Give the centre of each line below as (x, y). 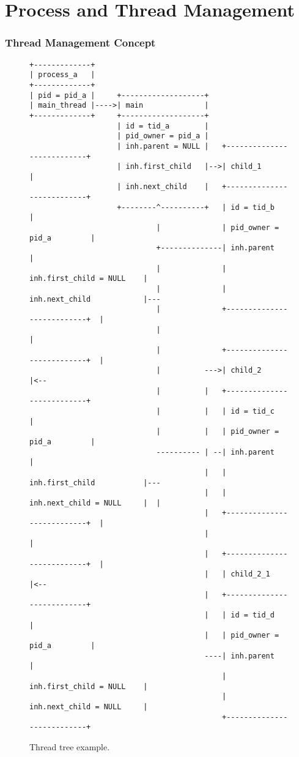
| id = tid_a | (163, 126)
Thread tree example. (70, 746)
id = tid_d (253, 615)
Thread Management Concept (80, 43)
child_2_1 (250, 574)
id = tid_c (253, 411)
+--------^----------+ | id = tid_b (196, 207)
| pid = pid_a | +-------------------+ (119, 95)
